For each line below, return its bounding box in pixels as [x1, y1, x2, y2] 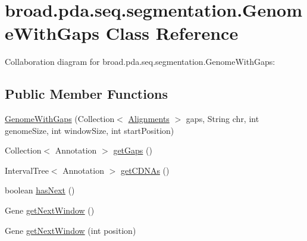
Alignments [128, 112, 170, 125]
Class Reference [105, 21, 239, 45]
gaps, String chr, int [186, 112, 259, 125]
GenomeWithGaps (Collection [5, 112, 115, 125]
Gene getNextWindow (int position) [5, 224, 136, 236]
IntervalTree [5, 164, 49, 176]
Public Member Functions [5, 84, 168, 103]
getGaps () [113, 144, 152, 157]
